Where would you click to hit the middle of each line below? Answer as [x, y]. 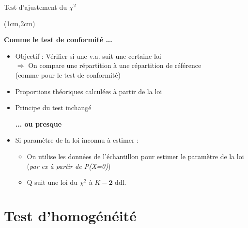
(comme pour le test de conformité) [68, 74]
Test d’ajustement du [36, 7]
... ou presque [39, 123]
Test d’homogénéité [70, 215]
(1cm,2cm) [20, 23]
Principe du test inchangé [53, 107]
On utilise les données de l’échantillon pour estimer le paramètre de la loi [135, 156]
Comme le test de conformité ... [58, 40]
